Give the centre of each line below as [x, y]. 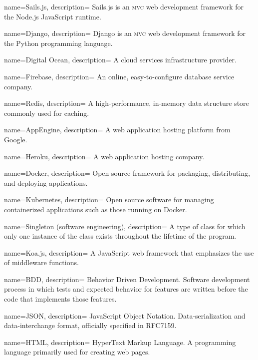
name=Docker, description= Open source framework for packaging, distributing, [127, 173]
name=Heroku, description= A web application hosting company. [104, 156]
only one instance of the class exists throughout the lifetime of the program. [120, 236]
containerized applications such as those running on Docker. [96, 209]
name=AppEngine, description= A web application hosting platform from [117, 130]
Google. [16, 139]
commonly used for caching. [47, 113]
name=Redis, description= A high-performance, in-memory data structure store [127, 103]
